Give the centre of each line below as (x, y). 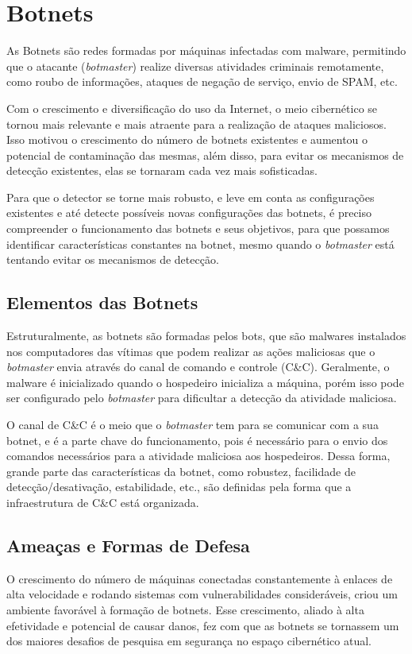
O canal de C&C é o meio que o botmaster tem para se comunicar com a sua (193, 425)
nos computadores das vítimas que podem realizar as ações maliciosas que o (191, 351)
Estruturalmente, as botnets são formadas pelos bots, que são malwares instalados (206, 336)
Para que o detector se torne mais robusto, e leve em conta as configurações (191, 197)
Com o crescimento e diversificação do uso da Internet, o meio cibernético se (192, 108)
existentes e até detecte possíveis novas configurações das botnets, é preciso (189, 213)
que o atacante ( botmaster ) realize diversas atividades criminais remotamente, (195, 66)
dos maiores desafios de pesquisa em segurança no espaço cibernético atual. (189, 641)
